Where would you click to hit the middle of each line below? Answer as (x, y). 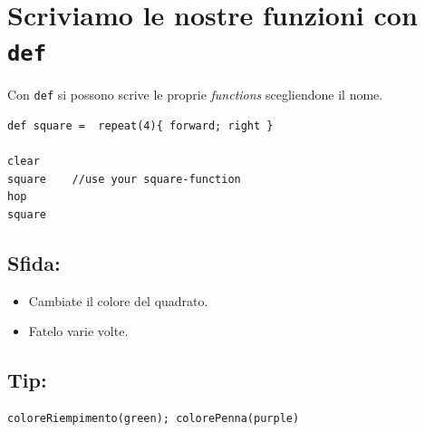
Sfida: (34, 263)
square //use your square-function (124, 179)
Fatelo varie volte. (78, 331)
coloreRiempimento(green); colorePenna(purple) (154, 419)
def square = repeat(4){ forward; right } (140, 126)
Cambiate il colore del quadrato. (118, 300)
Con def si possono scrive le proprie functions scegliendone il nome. (195, 95)
